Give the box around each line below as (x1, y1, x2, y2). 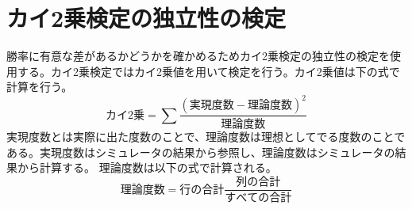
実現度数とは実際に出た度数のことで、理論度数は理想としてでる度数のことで (6, 128, 406, 145)
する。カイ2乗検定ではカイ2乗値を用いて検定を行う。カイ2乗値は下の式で (17, 63, 400, 79)
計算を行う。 (6, 78, 73, 95)
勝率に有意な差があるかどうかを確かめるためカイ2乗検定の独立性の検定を (6, 47, 390, 64)
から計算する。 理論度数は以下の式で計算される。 (17, 159, 277, 176)
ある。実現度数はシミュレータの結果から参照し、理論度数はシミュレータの (6, 143, 395, 160)
